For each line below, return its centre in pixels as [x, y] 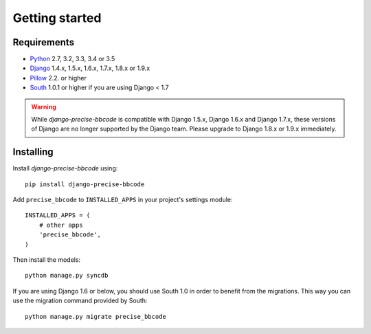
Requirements [44, 42]
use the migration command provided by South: [80, 301]
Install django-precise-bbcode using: [65, 168]
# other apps [61, 225]
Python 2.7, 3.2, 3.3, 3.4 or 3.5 [72, 59]
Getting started [57, 18]
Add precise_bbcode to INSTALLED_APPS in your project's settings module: [123, 200]
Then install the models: [47, 260]
